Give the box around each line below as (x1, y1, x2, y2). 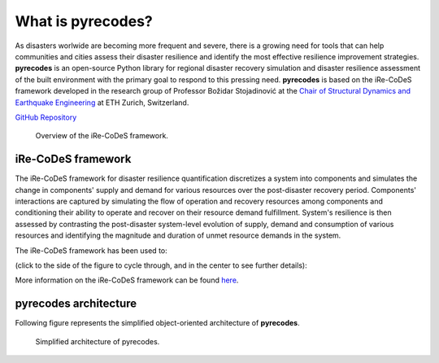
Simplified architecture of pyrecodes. (35, 336, 160, 346)
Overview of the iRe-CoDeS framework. (35, 131, 168, 141)
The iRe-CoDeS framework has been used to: (15, 245, 167, 256)
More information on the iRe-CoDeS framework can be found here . (15, 275, 239, 285)
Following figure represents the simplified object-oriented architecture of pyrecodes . (15, 318, 300, 328)
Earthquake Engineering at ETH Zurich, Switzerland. (15, 98, 189, 107)
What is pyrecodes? (15, 12, 154, 30)
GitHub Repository (15, 112, 77, 122)
